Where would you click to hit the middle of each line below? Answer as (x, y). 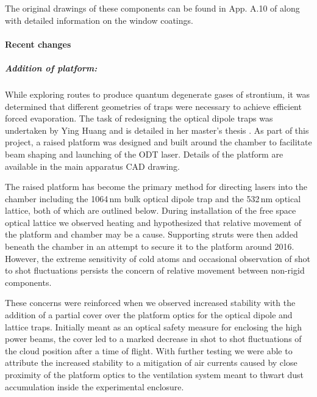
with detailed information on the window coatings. (99, 20)
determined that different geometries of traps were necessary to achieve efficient (153, 106)
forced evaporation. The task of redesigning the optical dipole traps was (139, 118)
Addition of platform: (51, 67)
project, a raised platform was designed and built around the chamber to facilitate (158, 142)
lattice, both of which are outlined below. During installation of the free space (151, 210)
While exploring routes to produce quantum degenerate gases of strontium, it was (157, 94)
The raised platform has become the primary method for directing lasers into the (156, 187)
